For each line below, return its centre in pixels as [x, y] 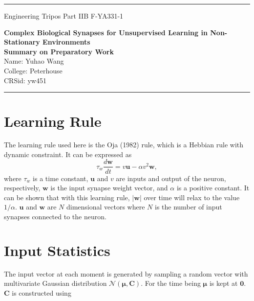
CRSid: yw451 [25, 80]
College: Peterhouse [33, 70]
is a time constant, [61, 178]
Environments [66, 42]
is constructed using [42, 292]
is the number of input [188, 207]
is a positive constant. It [213, 188]
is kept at [223, 283]
